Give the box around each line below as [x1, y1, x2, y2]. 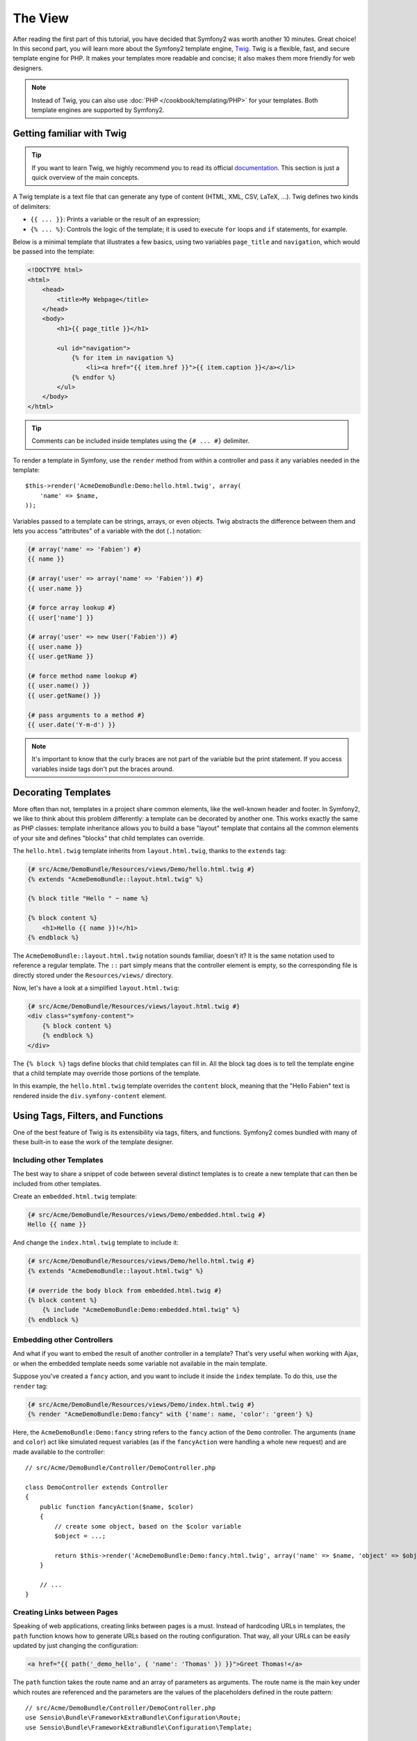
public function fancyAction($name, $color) [39, 1503, 194, 1510]
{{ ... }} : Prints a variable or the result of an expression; [30, 215, 201, 224]
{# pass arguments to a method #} [27, 711, 145, 719]
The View [13, 10, 69, 26]
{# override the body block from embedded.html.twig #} [27, 1286, 222, 1295]
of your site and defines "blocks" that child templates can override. [13, 834, 205, 842]
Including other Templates [13, 1155, 104, 1164]
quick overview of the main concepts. [31, 173, 140, 182]
